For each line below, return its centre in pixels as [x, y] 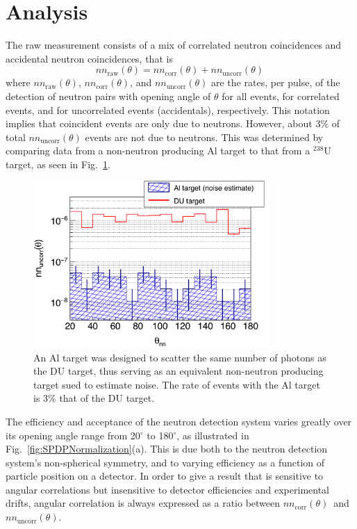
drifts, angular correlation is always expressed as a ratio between [143, 503]
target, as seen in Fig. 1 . [58, 164]
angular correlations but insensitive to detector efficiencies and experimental [167, 489]
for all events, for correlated [281, 96]
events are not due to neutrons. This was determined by [204, 137]
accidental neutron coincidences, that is [89, 58]
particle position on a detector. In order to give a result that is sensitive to [165, 476]
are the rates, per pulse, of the [276, 82]
